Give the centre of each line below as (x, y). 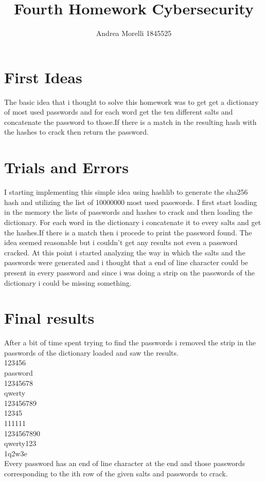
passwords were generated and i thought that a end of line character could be (126, 262)
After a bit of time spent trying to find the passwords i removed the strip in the (130, 342)
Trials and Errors (66, 167)
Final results (49, 318)
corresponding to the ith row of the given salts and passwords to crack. (116, 473)
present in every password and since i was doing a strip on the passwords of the (129, 272)
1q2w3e (16, 453)
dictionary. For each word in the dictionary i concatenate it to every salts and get (133, 222)
